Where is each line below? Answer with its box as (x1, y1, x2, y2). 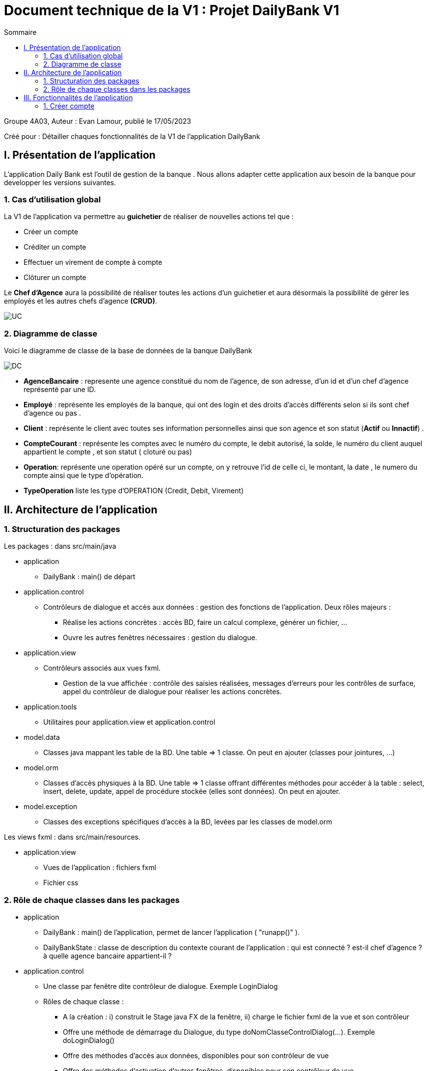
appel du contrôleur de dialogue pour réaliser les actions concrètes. (63, 687, 282, 696)
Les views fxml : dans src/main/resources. (4, 833, 140, 842)
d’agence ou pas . (24, 409, 81, 418)
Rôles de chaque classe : (43, 997, 124, 1006)
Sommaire (4, 28, 37, 36)
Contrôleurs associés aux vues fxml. (43, 664, 161, 673)
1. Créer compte (43, 101, 95, 110)
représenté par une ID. (24, 385, 96, 394)
